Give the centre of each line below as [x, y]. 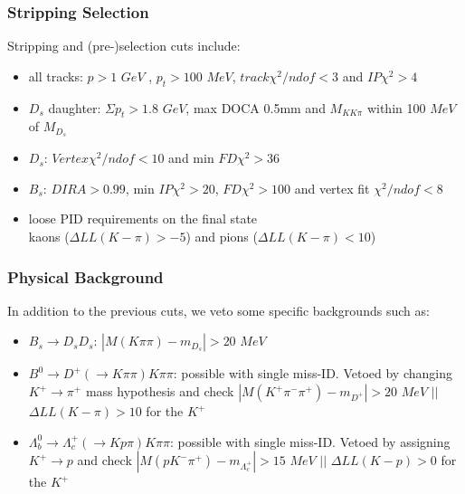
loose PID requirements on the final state [143, 218]
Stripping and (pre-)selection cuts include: [124, 46]
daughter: [75, 107]
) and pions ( [222, 237]
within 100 [396, 107]
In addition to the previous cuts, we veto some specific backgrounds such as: [218, 310]
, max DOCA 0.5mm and [256, 107]
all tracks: [56, 76]
